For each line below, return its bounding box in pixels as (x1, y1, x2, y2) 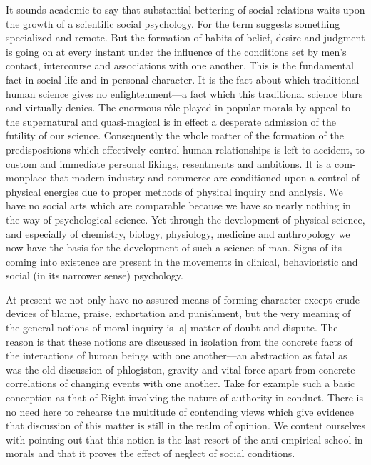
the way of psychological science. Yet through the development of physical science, (6, 211, 365, 226)
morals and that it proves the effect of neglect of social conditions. (6, 446, 295, 461)
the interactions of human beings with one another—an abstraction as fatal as (6, 348, 347, 363)
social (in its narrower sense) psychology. (6, 268, 183, 283)
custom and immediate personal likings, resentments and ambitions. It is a (6, 156, 332, 171)
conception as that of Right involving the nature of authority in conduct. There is (6, 390, 364, 405)
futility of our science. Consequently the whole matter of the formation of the (6, 128, 344, 143)
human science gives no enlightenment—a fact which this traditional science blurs (6, 86, 363, 101)
